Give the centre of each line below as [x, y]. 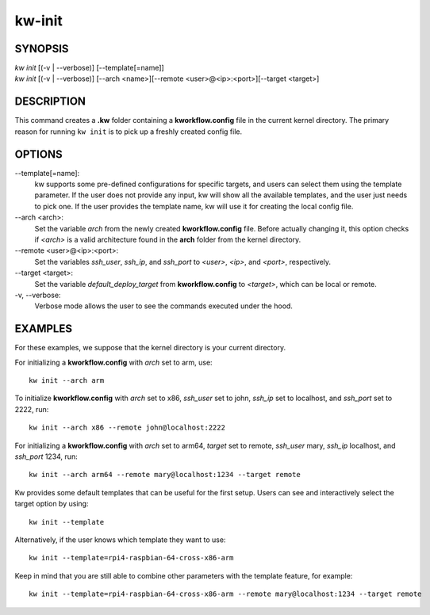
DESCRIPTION [50, 102]
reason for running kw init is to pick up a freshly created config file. [129, 132]
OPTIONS [38, 154]
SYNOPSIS [42, 49]
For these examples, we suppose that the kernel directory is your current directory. [150, 348]
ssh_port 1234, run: [46, 456]
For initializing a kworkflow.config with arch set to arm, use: [114, 362]
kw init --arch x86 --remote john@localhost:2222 [127, 428]
